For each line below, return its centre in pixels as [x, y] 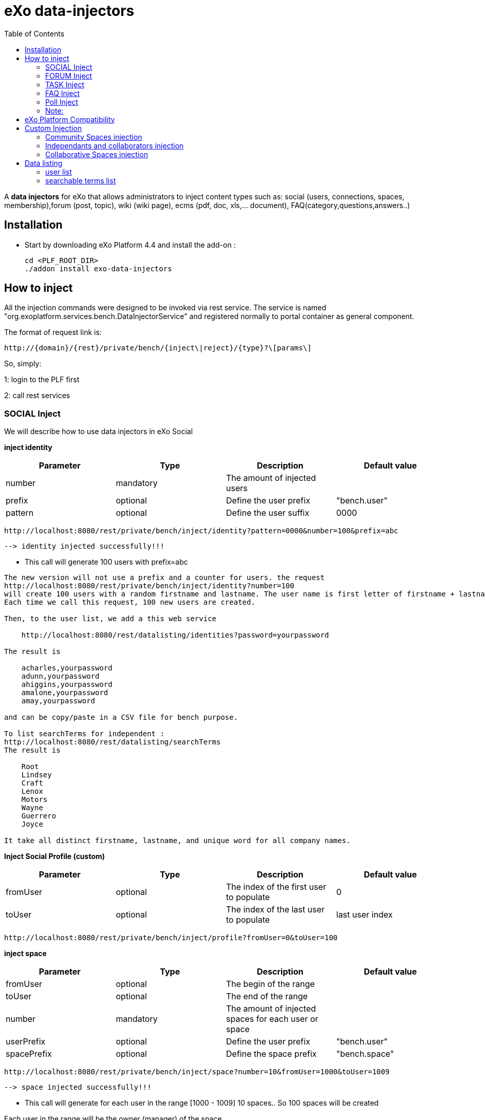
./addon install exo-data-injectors [98, 268]
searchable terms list [81, 180]
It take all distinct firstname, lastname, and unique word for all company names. [178, 841]
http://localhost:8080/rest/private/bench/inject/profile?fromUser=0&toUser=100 [171, 938]
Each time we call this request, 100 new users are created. [130, 602]
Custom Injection [53, 128]
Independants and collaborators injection [115, 145]
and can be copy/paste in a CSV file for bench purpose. [121, 717]
